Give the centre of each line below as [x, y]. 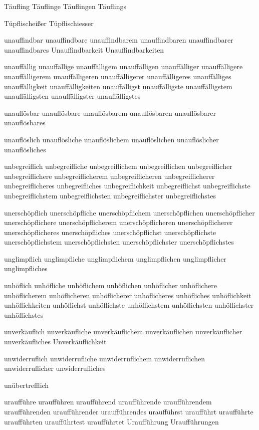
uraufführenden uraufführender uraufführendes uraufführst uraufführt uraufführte [129, 411]
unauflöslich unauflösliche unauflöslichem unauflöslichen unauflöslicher [111, 139]
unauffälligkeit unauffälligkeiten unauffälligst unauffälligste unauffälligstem [118, 86]
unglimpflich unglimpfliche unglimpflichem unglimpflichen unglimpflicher [115, 258]
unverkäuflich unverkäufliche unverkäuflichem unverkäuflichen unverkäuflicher [123, 332]
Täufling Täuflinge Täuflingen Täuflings [65, 6]
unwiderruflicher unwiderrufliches [55, 368]
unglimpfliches [26, 268]
